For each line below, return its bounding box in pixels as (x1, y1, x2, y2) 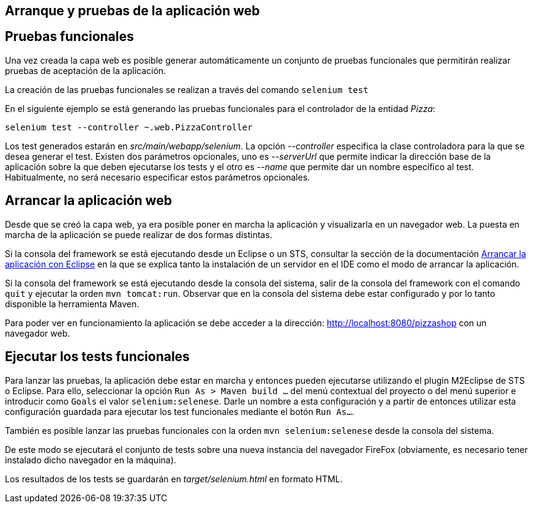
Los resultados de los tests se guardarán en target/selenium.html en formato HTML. (5, 473, 343, 484)
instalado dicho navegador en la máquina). (5, 454, 176, 465)
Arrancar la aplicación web (5, 193, 172, 209)
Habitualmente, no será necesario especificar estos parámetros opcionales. (5, 171, 310, 182)
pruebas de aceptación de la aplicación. (5, 65, 166, 76)
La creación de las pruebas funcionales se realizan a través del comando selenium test (5, 84, 368, 95)
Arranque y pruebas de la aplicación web (5, 3, 260, 18)
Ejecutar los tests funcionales (5, 349, 190, 365)
